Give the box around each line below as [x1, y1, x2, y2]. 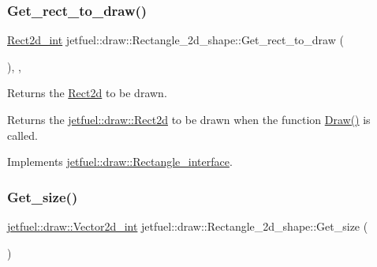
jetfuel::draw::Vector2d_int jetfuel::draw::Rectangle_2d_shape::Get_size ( [7, 218, 368, 234]
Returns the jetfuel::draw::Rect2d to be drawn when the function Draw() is [7, 111, 371, 127]
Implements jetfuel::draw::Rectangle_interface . [7, 153, 233, 170]
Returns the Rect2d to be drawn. [7, 85, 167, 101]
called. [7, 126, 38, 143]
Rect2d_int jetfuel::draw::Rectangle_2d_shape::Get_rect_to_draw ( [7, 32, 344, 48]
